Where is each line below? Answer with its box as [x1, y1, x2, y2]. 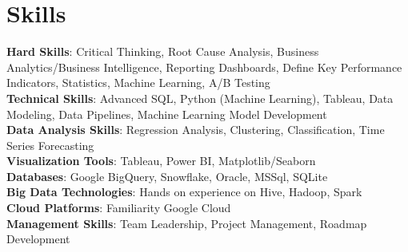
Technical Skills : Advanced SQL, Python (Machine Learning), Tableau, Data [6, 89, 394, 106]
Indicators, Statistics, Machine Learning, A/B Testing [6, 74, 270, 91]
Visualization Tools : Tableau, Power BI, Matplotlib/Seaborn [6, 152, 316, 169]
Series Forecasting [6, 136, 94, 153]
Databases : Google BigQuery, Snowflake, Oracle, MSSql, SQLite [6, 167, 328, 184]
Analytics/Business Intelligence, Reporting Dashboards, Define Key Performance [6, 58, 402, 75]
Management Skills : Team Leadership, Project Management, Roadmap [6, 215, 367, 231]
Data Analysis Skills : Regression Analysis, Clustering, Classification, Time [6, 121, 385, 138]
